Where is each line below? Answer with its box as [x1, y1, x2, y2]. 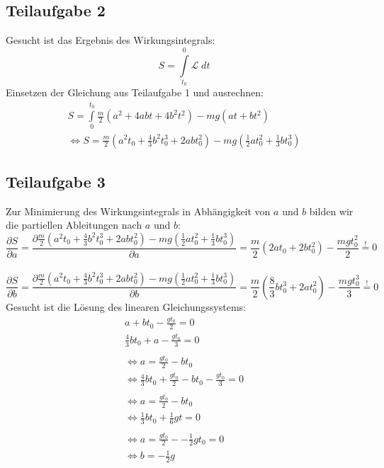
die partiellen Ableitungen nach [6, 217, 142, 232]
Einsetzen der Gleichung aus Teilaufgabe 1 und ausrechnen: [6, 85, 264, 100]
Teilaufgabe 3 [6, 170, 106, 192]
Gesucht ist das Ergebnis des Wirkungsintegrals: [6, 33, 215, 47]
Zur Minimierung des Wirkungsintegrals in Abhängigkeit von [6, 203, 271, 218]
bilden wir [309, 203, 354, 218]
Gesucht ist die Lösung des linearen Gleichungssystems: [6, 299, 246, 314]
